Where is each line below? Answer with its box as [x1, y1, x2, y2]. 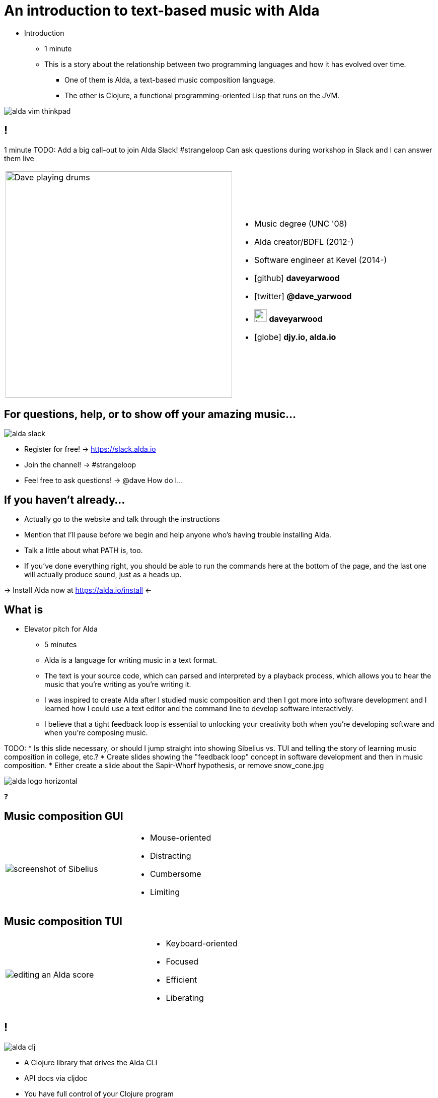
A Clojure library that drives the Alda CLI [24, 1058, 158, 1067]
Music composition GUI [4, 809, 123, 822]
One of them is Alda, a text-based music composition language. [64, 75, 275, 84]
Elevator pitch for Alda [24, 625, 98, 634]
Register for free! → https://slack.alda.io [24, 445, 156, 454]
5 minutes [44, 640, 77, 649]
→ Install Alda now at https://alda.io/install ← [4, 586, 152, 595]
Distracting [150, 850, 191, 861]
